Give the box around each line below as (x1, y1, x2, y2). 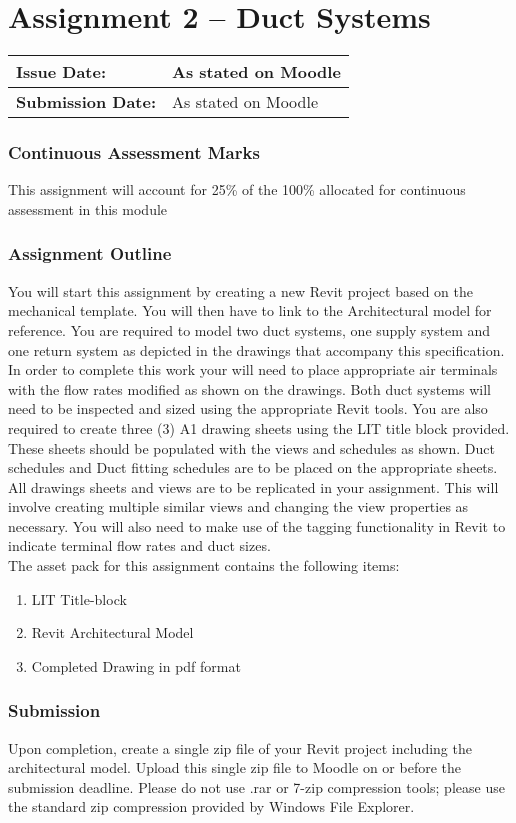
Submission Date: (16, 90, 157, 114)
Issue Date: (16, 60, 107, 84)
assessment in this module (8, 198, 168, 219)
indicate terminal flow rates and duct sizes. (8, 535, 271, 556)
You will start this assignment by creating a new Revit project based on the (8, 280, 474, 301)
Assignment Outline (8, 241, 172, 266)
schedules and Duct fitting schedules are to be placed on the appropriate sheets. (8, 457, 498, 478)
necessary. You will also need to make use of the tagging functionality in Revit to (8, 515, 506, 536)
